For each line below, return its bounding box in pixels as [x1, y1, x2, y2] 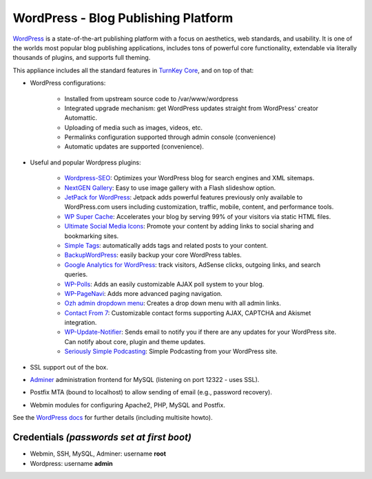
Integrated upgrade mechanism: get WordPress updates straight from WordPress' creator [64, 104, 319, 112]
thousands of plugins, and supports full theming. [12, 54, 151, 62]
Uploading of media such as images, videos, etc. [64, 123, 203, 131]
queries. [64, 270, 88, 279]
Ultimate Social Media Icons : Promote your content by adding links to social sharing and [64, 222, 314, 231]
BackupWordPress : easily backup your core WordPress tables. [64, 251, 242, 259]
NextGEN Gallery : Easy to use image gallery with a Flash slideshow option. [64, 183, 276, 192]
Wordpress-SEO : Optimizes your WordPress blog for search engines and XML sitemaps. [64, 174, 315, 182]
